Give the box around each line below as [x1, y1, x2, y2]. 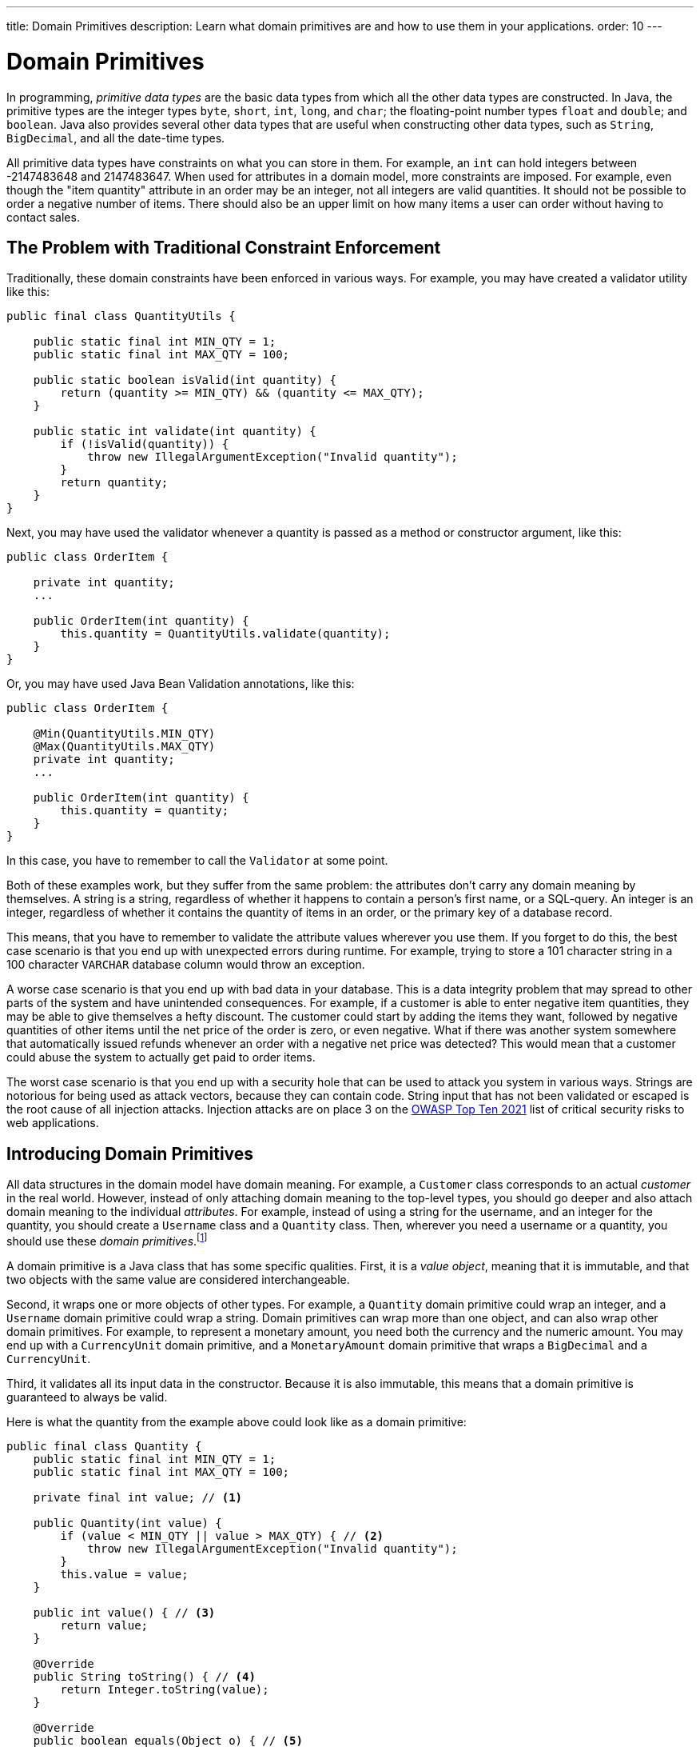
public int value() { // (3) [33, 1605, 216, 1619]
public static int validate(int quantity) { [33, 425, 316, 438]
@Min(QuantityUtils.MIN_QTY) [33, 727, 216, 741]
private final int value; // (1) [33, 1490, 243, 1504]
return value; [60, 1618, 149, 1632]
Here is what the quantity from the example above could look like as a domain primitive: [6, 1414, 467, 1429]
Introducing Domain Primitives [6, 1143, 254, 1164]
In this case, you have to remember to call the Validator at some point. [6, 854, 388, 868]
